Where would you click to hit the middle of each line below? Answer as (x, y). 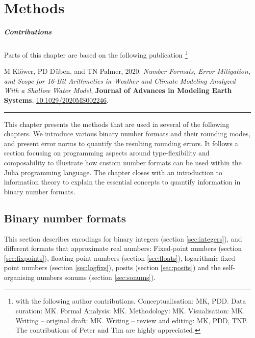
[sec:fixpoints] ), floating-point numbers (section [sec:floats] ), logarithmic (111, 258)
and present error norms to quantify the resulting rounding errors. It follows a (121, 143)
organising (19, 277)
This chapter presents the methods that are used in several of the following (117, 124)
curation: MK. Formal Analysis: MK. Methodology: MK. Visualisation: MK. (130, 311)
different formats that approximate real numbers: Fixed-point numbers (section (123, 248)
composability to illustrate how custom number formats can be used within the (123, 162)
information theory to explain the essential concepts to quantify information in (122, 182)
